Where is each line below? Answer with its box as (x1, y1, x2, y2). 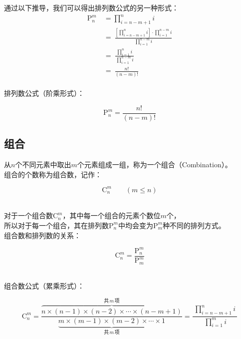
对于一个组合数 (4, 210, 53, 221)
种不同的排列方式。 (162, 220, 226, 230)
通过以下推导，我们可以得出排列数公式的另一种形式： (4, 2, 179, 12)
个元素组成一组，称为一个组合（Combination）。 (77, 159, 232, 170)
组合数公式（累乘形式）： (4, 281, 84, 291)
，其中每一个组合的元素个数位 (62, 210, 161, 221)
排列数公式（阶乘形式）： (4, 88, 84, 98)
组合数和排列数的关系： (4, 230, 81, 240)
